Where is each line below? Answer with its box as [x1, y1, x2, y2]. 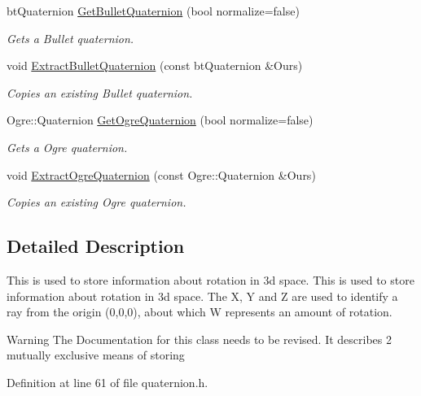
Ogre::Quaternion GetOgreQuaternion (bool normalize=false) [7, 111, 314, 128]
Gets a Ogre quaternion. [7, 138, 128, 155]
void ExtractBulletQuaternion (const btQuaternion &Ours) [7, 57, 303, 74]
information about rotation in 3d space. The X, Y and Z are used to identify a [7, 287, 398, 304]
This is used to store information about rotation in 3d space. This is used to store [7, 271, 414, 288]
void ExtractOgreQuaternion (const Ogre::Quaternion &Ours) [7, 166, 316, 183]
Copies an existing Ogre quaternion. [7, 194, 186, 211]
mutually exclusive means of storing [7, 346, 185, 363]
